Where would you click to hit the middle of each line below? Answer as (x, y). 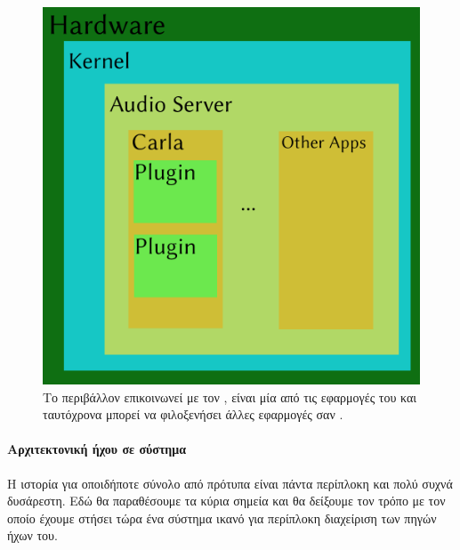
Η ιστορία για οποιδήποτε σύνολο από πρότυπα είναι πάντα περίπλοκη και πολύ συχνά (230, 483)
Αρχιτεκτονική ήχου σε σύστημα (97, 449)
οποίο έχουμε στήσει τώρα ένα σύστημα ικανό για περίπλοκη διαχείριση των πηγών (222, 518)
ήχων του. (32, 535)
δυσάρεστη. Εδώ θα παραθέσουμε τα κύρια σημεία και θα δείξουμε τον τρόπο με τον (226, 501)
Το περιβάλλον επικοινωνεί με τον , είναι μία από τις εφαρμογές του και (230, 396)
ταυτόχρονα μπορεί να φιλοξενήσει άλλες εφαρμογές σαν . (193, 414)
